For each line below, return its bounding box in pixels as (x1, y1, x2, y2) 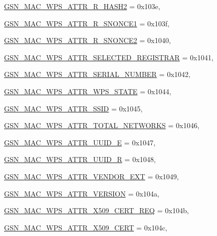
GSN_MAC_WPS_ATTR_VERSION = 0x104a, (4, 188, 159, 199)
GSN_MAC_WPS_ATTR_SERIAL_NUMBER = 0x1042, (4, 69, 191, 80)
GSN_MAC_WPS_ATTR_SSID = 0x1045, (4, 103, 143, 113)
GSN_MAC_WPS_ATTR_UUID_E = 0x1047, (4, 137, 156, 147)
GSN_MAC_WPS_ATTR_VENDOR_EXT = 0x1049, (4, 171, 179, 181)
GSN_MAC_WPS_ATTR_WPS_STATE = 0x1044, (4, 86, 171, 96)
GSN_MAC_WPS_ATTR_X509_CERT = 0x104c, (4, 222, 167, 232)
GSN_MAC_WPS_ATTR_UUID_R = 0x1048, (4, 154, 156, 165)
